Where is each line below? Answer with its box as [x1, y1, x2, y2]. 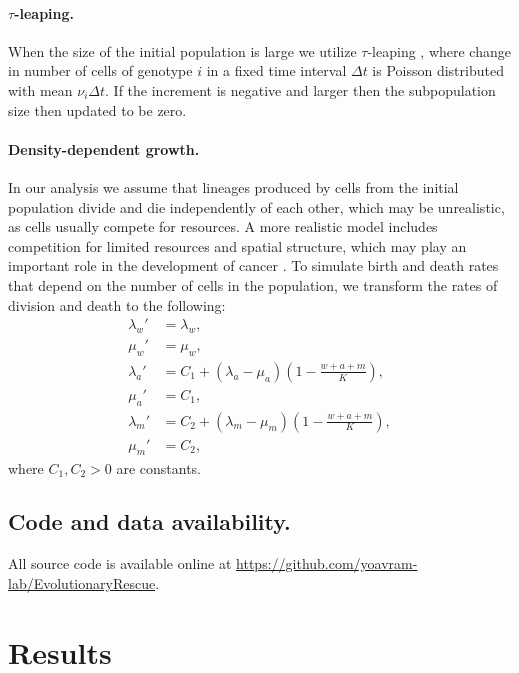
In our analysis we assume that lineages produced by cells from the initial [8, 176, 459, 197]
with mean [8, 79, 73, 100]
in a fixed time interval [206, 60, 347, 81]
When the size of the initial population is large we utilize [8, 40, 357, 61]
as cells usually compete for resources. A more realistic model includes [8, 216, 438, 237]
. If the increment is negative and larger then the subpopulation [105, 79, 496, 100]
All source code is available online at [8, 553, 232, 574]
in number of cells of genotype [8, 60, 193, 81]
